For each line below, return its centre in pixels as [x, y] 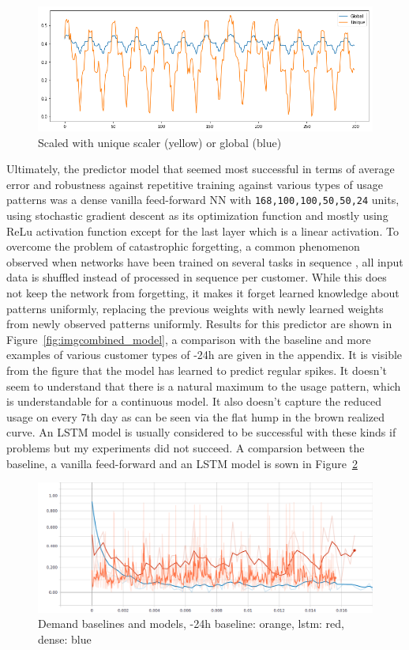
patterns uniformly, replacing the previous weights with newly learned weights [195, 308]
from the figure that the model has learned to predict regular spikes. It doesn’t [197, 370]
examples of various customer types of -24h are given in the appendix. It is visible [204, 355]
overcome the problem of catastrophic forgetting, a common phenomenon [183, 246]
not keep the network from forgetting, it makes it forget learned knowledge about [203, 293]
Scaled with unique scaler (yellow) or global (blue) [160, 142]
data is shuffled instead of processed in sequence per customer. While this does [197, 277]
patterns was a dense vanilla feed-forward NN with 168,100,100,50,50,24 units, [203, 200]
